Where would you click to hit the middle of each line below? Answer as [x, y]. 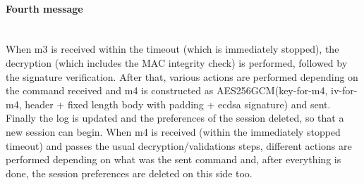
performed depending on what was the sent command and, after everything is [174, 159]
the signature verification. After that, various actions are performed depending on [182, 76]
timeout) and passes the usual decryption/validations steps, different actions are [179, 145]
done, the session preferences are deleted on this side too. [129, 173]
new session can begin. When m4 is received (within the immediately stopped [173, 131]
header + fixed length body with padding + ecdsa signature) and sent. [178, 104]
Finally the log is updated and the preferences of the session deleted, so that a [175, 118]
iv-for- [344, 90]
